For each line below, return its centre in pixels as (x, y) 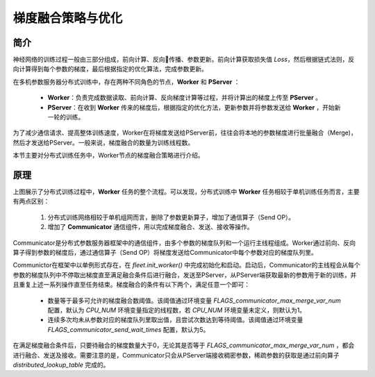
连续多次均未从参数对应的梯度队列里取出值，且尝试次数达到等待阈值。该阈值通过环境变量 (175, 320)
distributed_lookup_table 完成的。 (61, 365)
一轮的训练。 (66, 117)
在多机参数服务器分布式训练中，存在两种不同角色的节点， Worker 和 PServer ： (126, 82)
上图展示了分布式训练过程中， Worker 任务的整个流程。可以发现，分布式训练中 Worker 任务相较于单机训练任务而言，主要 (186, 192)
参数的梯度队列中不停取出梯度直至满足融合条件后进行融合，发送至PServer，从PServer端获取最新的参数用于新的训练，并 (185, 275)
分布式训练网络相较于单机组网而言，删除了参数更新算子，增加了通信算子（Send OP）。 (171, 217)
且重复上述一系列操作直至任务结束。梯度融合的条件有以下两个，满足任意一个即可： (131, 285)
